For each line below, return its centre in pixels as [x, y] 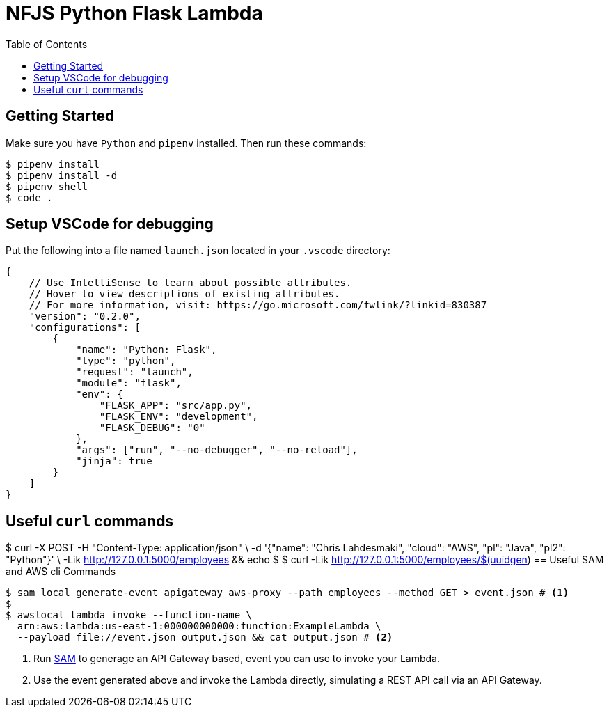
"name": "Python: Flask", [147, 350]
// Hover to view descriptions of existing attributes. [184, 294]
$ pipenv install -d [62, 175]
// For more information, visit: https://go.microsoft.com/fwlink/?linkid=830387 [258, 305]
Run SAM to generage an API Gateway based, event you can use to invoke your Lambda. [237, 659]
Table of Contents [47, 44]
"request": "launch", [135, 372]
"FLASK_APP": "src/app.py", [176, 406]
